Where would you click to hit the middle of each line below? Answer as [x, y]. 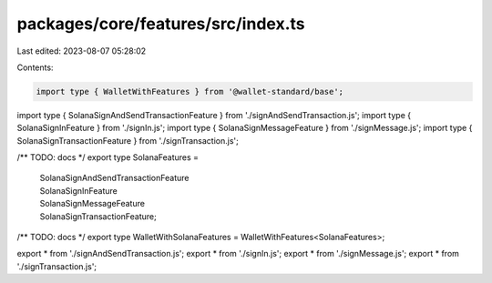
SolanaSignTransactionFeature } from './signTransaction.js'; [128, 140]
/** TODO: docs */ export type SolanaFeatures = [108, 157]
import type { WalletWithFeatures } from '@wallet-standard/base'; [190, 91]
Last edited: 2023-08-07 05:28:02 [82, 51]
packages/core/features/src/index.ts [161, 24]
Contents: [35, 67]
